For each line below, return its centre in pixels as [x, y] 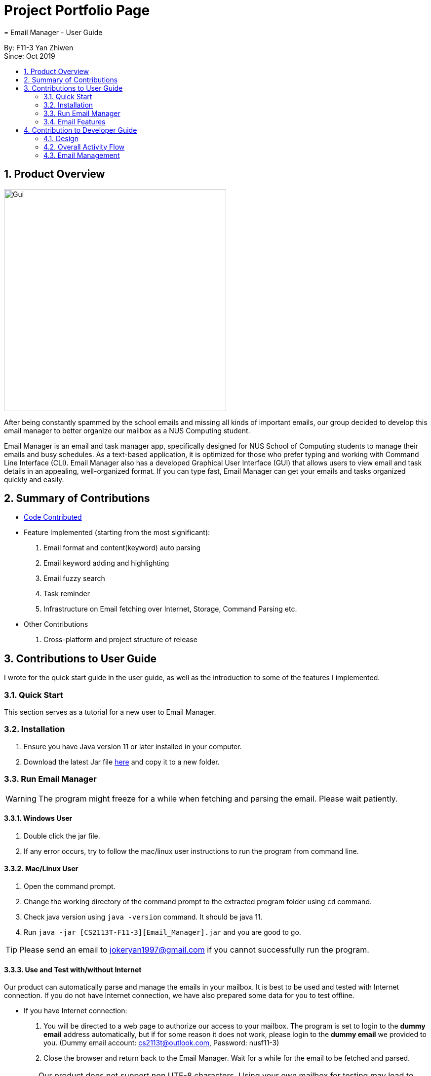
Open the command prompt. [70, 886]
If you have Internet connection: [76, 1011]
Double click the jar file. [62, 836]
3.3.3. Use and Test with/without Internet [73, 969]
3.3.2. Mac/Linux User [41, 869]
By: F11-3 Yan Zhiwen [39, 47]
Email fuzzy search [74, 578]
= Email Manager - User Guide [53, 32]
